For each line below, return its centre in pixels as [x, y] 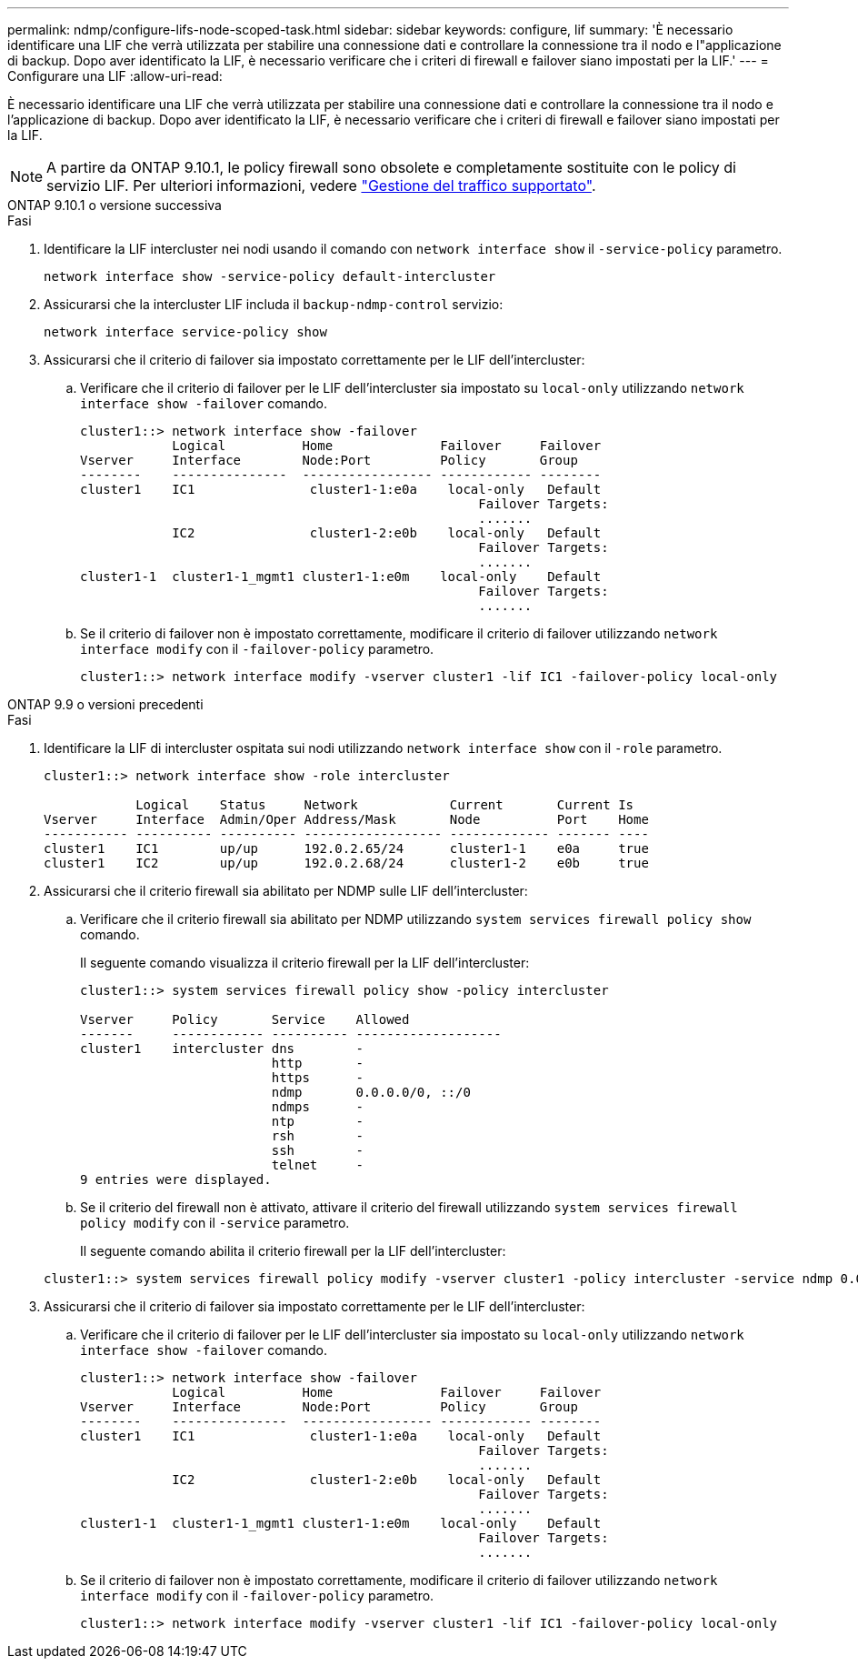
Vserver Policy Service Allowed [245, 1019]
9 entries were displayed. [176, 1179]
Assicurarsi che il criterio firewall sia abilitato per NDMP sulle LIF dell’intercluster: [286, 891]
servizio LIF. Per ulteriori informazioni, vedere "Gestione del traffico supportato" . [321, 186]
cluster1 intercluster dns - [222, 1049]
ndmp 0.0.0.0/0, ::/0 [371, 1092]
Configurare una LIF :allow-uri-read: [115, 76]
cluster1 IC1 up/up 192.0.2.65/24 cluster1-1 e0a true [346, 848]
